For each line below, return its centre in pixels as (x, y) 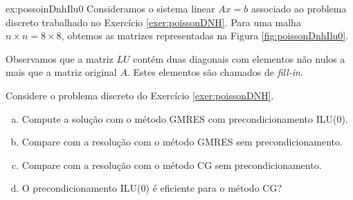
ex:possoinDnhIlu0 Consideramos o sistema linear (110, 8)
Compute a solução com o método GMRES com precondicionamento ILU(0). (185, 118)
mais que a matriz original (61, 72)
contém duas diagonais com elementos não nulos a (239, 58)
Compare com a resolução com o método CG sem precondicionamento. (172, 164)
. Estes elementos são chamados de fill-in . (215, 72)
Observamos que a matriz (60, 58)
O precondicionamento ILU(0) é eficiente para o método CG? (152, 188)
